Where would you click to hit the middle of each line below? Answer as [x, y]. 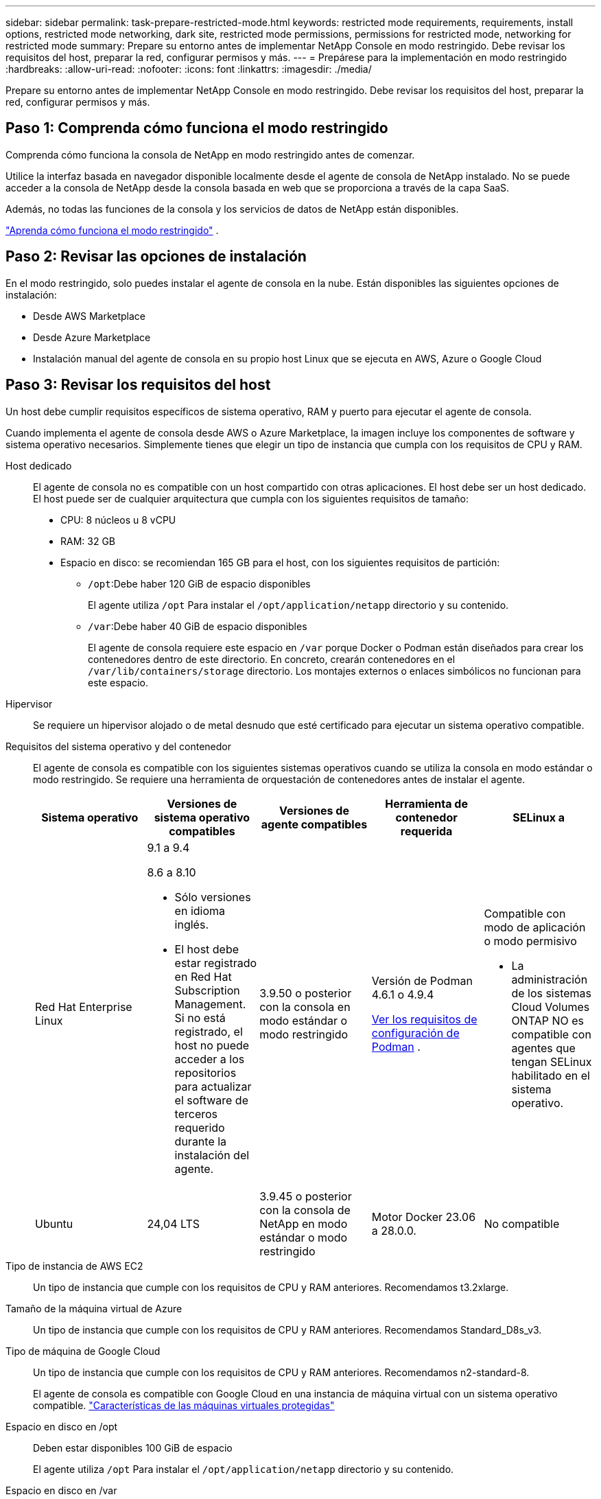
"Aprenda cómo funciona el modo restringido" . [112, 230]
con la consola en [305, 1007]
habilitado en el [551, 1075]
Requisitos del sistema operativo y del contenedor [119, 746]
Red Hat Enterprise [84, 1007]
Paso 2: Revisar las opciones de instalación [156, 257]
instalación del [212, 1155]
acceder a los [210, 1059]
